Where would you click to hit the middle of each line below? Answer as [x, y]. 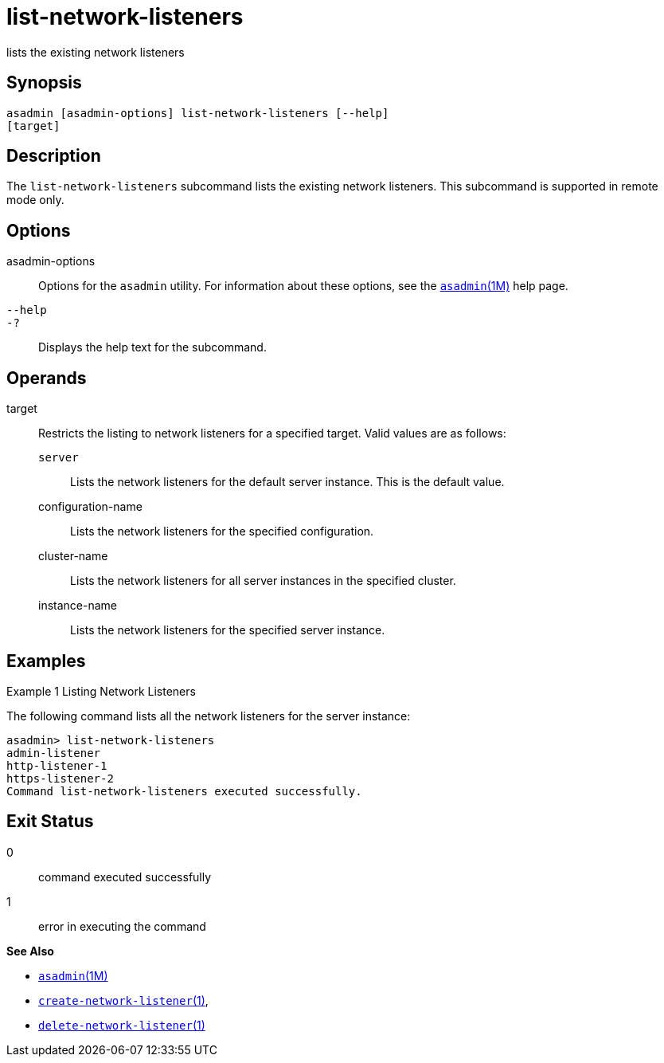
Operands [47, 378]
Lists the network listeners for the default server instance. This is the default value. [287, 482]
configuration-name [90, 507]
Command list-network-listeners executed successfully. [184, 791]
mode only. [35, 200]
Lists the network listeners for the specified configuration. [222, 531]
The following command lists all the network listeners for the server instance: [209, 716]
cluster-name [73, 556]
